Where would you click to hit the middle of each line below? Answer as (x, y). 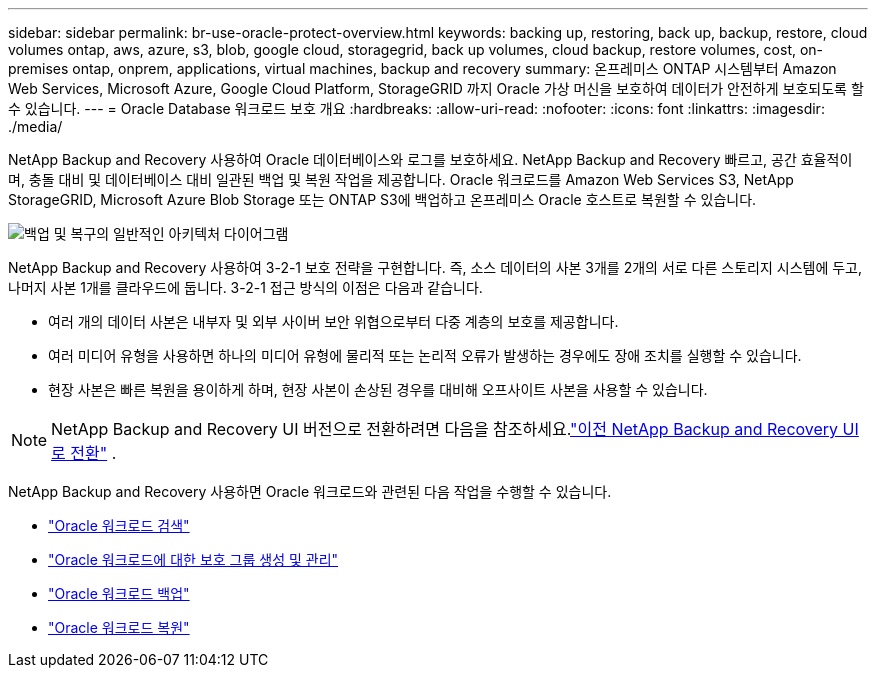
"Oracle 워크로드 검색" (119, 525)
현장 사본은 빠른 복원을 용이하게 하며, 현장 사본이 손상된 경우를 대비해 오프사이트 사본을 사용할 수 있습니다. (378, 389)
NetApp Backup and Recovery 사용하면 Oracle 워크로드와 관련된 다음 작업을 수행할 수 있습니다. (310, 491)
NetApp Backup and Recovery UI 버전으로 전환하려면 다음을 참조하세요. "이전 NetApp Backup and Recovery (445, 429)
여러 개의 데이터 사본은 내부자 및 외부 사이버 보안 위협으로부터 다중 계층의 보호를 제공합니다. (333, 321)
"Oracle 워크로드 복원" (119, 627)
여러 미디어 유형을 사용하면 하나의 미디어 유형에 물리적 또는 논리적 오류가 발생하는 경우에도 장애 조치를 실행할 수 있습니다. (425, 355)
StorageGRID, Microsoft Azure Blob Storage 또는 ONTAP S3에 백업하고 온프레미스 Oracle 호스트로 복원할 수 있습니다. (382, 199)
